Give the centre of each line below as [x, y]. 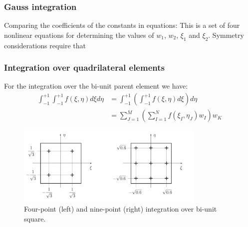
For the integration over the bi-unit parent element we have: [96, 86]
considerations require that [45, 45]
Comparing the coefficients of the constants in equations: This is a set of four [122, 25]
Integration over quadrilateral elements [84, 67]
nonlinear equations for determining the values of [79, 35]
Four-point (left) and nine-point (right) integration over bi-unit [121, 209]
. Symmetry [226, 35]
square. [35, 218]
